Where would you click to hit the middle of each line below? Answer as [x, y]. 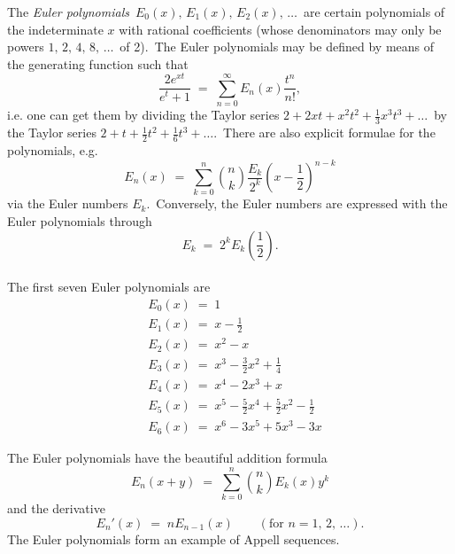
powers [26, 47]
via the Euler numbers [68, 203]
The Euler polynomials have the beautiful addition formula [167, 458]
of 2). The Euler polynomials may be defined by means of [277, 47]
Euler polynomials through [80, 220]
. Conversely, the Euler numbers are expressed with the [297, 203]
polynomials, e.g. [53, 149]
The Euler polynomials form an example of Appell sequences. [174, 538]
